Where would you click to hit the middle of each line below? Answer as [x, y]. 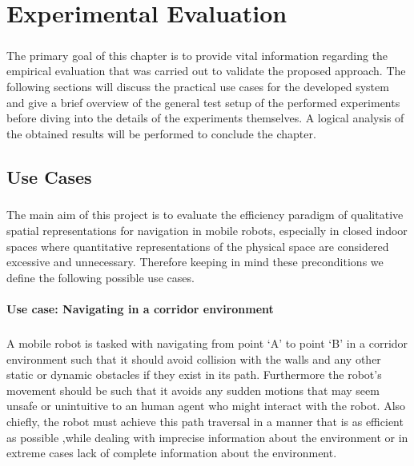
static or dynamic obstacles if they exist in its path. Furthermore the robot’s [194, 374]
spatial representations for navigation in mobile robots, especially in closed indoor [207, 231]
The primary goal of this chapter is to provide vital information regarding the [197, 55]
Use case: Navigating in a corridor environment [140, 309]
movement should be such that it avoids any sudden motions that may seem [193, 390]
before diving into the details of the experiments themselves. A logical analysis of [205, 118]
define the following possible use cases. [100, 277]
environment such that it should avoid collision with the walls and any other [194, 358]
